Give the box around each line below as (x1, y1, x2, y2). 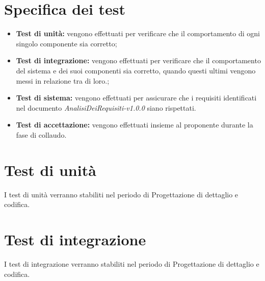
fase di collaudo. (16, 129, 67, 140)
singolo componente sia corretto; (16, 38, 117, 48)
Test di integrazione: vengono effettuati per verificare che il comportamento (16, 55, 261, 66)
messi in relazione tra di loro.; (16, 75, 110, 86)
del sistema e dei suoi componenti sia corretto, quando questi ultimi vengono (16, 65, 256, 75)
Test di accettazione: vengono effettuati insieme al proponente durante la (16, 119, 253, 130)
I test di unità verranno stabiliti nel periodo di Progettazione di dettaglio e (4, 189, 238, 199)
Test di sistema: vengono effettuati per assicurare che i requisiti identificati (16, 92, 257, 103)
